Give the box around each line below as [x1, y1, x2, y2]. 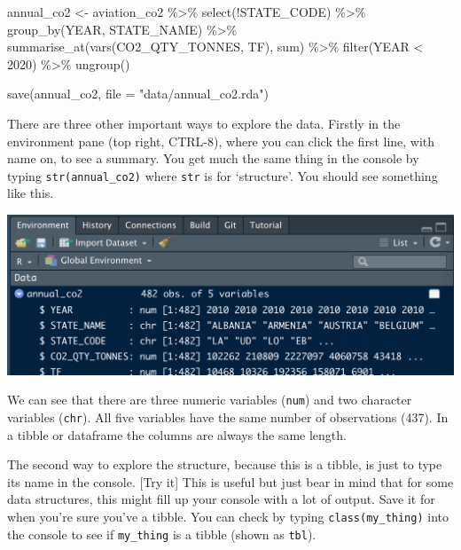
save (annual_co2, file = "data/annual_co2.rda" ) [7, 84, 269, 103]
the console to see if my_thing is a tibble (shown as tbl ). [7, 524, 316, 543]
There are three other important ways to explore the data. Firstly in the [7, 114, 401, 132]
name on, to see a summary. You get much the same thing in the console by [7, 149, 419, 168]
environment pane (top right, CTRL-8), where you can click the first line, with [7, 131, 435, 150]
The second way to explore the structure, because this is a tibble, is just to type [7, 455, 442, 474]
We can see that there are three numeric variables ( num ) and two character [7, 390, 412, 409]
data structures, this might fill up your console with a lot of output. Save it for [7, 490, 435, 508]
